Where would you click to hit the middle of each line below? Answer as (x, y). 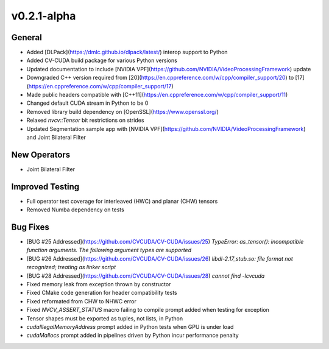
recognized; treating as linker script (71, 267)
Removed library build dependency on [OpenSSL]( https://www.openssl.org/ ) (123, 111)
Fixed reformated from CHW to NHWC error (81, 301)
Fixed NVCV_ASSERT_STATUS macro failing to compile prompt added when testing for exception (148, 310)
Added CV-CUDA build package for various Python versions (102, 60)
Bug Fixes (30, 227)
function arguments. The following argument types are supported (109, 250)
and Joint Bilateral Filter (56, 137)
